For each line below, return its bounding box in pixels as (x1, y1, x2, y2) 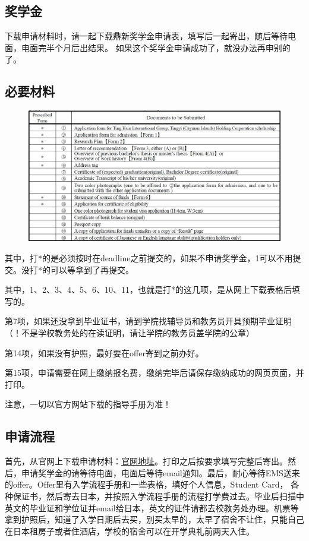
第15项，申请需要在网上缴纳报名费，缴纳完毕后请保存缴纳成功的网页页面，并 (5, 366, 304, 379)
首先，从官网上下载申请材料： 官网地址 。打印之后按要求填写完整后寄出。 (5, 455, 288, 467)
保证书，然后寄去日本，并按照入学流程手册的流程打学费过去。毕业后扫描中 (12, 489, 304, 502)
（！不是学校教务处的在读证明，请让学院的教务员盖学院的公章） (5, 327, 254, 339)
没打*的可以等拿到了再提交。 (21, 263, 134, 276)
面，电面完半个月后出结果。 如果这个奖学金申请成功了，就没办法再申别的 (5, 41, 291, 53)
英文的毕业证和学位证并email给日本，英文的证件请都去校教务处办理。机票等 (5, 501, 299, 514)
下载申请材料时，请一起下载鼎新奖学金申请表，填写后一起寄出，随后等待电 (5, 30, 296, 42)
